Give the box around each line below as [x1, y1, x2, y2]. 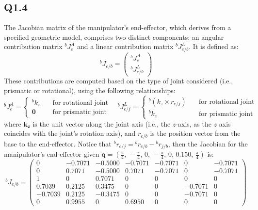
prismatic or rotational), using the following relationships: [4, 85, 176, 96]
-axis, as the [176, 118, 211, 129]
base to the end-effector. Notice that [4, 138, 112, 148]
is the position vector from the [150, 128, 241, 138]
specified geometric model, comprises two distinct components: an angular [4, 32, 224, 42]
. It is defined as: [189, 41, 239, 51]
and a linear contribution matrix [77, 41, 174, 51]
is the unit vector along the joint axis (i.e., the [32, 118, 171, 129]
